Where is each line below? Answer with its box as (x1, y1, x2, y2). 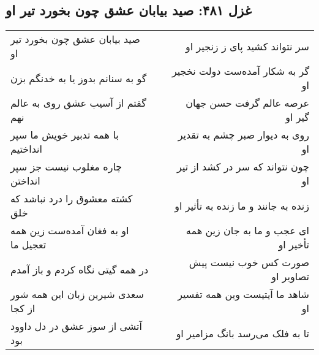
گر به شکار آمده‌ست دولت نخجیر (171, 64, 309, 78)
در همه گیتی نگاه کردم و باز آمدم (10, 262, 149, 277)
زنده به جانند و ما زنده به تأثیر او (175, 198, 309, 213)
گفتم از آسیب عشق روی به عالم (10, 96, 146, 110)
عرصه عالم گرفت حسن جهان (186, 96, 309, 110)
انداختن (10, 174, 40, 188)
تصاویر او (271, 269, 309, 284)
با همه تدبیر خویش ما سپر (10, 128, 119, 142)
